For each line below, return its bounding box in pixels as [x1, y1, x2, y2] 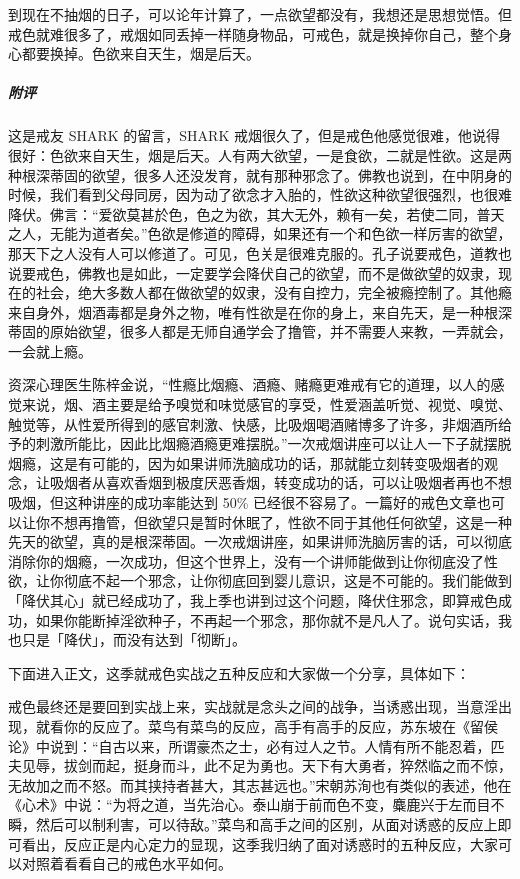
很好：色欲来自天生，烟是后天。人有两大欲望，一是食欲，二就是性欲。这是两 [8, 144, 512, 165]
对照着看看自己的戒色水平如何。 [21, 853, 232, 874]
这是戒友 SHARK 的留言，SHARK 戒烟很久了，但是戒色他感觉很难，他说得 [8, 125, 500, 146]
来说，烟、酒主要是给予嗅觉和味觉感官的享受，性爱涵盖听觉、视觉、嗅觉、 [21, 394, 512, 415]
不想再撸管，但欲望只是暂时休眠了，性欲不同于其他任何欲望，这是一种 [49, 511, 512, 532]
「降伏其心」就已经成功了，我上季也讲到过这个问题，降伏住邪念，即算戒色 [8, 590, 498, 610]
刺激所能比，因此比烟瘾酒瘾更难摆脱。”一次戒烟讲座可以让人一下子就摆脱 [35, 433, 512, 454]
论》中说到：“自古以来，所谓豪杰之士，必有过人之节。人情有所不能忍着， [8, 735, 491, 756]
